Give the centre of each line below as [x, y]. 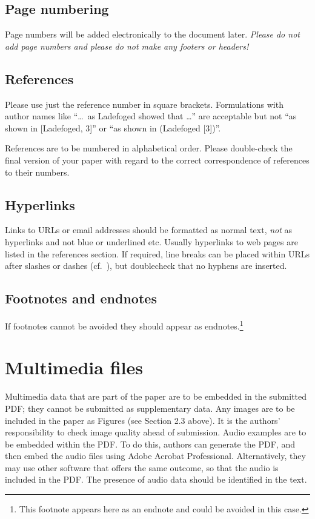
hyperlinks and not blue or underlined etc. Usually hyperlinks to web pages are [151, 241]
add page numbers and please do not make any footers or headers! [127, 46]
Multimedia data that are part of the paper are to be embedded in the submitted [156, 396]
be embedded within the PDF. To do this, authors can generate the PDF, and [150, 444]
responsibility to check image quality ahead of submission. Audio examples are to [156, 432]
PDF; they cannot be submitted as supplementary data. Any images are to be [150, 408]
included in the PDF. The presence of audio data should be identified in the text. [156, 479]
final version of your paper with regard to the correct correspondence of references [157, 160]
